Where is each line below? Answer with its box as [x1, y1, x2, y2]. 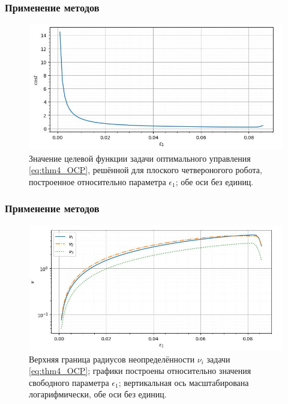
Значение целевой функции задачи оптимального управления [29, 151, 251, 164]
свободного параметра [29, 376, 109, 388]
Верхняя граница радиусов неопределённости [29, 352, 195, 365]
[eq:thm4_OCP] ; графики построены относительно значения [29, 364, 251, 377]
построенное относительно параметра [29, 175, 166, 188]
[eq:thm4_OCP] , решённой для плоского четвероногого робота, [29, 164, 262, 176]
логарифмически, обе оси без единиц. [29, 388, 167, 400]
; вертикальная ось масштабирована [118, 376, 249, 388]
